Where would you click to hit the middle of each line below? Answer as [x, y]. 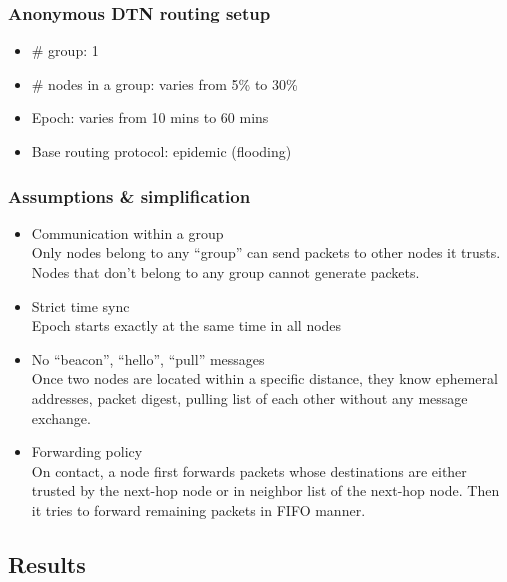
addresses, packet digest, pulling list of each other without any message [249, 397]
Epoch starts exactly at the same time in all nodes [186, 325]
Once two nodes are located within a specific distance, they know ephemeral [264, 378]
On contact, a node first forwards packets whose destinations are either [249, 470]
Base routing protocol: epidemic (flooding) [161, 151]
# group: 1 [65, 50]
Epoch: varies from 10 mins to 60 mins [150, 117]
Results [47, 563]
